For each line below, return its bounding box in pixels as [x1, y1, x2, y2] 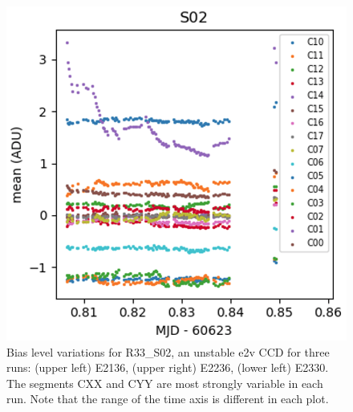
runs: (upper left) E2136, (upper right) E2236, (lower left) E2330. [6, 359, 329, 376]
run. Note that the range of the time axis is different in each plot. [6, 390, 329, 407]
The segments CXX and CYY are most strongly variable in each [6, 374, 323, 391]
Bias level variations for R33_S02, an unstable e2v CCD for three [6, 343, 330, 360]
